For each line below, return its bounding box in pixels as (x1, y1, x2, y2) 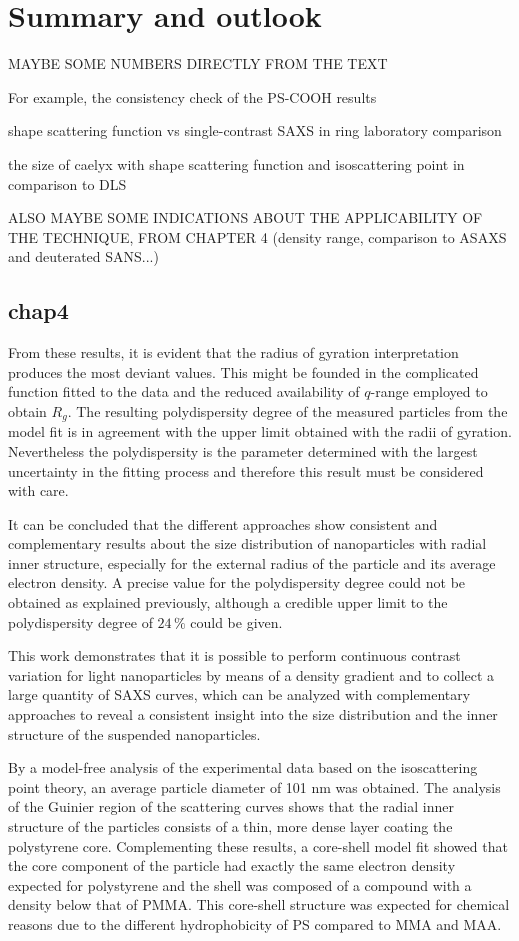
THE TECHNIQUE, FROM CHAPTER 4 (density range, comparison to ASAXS (8, 226, 507, 247)
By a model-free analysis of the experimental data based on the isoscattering (8, 757, 478, 778)
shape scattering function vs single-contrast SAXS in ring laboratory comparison (8, 120, 502, 141)
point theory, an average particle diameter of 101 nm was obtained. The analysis (8, 776, 501, 797)
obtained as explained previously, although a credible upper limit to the (8, 592, 448, 613)
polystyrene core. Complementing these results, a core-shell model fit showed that (8, 835, 508, 856)
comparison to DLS (8, 173, 127, 194)
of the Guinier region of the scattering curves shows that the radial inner (8, 796, 454, 817)
